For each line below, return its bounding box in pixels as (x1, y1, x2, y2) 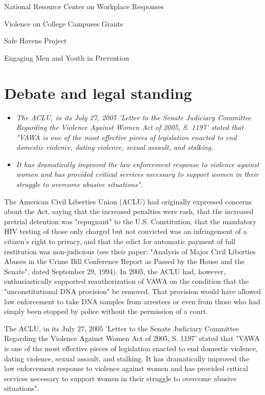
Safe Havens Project (4, 35, 67, 46)
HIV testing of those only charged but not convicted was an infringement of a (4, 226, 247, 236)
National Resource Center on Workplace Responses (4, 1, 164, 11)
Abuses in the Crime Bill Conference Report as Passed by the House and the (4, 256, 245, 267)
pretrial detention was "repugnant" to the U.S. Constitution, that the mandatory (4, 216, 257, 226)
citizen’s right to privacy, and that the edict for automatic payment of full (4, 236, 235, 247)
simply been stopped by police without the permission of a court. (4, 306, 208, 317)
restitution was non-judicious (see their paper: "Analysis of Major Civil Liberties (4, 246, 256, 256)
